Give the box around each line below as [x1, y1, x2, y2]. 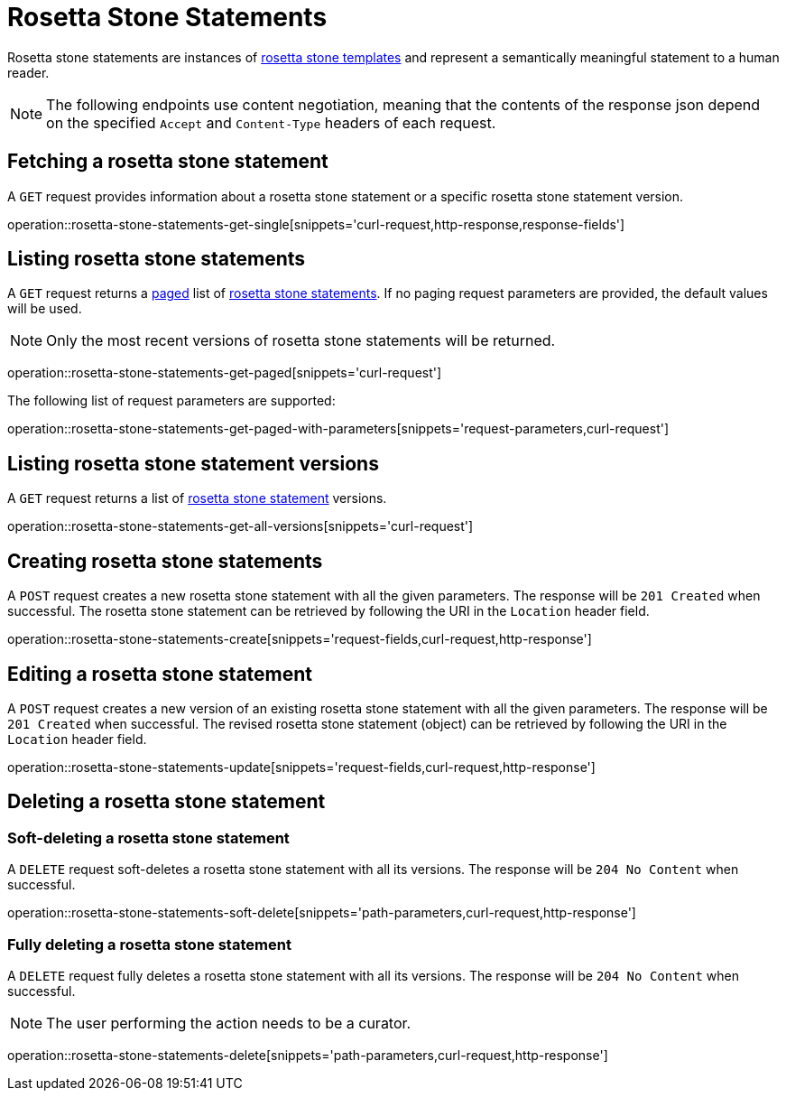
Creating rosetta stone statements [7, 549, 323, 572]
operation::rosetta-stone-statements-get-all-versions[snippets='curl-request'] [7, 518, 474, 535]
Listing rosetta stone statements [7, 247, 306, 271]
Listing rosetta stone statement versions [7, 451, 379, 475]
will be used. [7, 301, 82, 317]
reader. [7, 64, 50, 80]
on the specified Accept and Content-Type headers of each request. [46, 113, 496, 132]
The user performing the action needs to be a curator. [46, 1013, 411, 1032]
